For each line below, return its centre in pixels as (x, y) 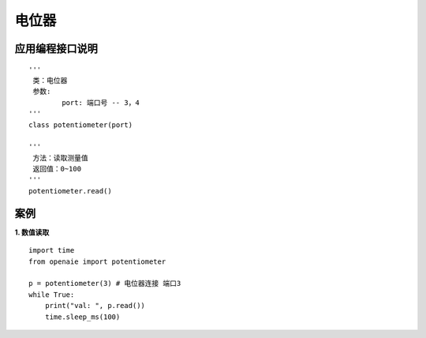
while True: (52, 295)
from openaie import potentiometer (97, 261)
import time (52, 250)
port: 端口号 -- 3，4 (101, 102)
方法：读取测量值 (60, 158)
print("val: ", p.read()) (95, 306)
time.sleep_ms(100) (82, 317)
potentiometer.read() (70, 191)
